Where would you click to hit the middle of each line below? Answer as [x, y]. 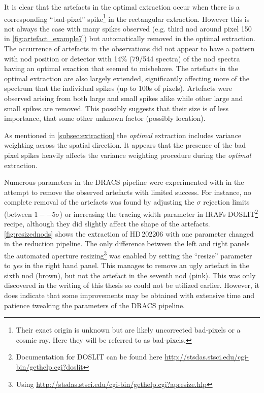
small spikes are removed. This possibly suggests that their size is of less [117, 108]
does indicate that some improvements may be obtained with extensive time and [129, 295]
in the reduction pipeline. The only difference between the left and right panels [127, 243]
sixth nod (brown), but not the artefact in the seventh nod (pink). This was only [130, 275]
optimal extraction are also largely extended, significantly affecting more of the [127, 78]
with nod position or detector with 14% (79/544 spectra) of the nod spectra [122, 58]
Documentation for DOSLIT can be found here [89, 357]
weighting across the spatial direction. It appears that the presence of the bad [125, 145]
